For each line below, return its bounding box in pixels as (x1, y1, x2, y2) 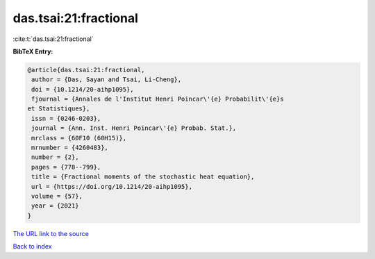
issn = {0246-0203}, (31, 115, 101, 122)
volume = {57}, (31, 192, 83, 200)
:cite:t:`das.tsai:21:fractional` (12, 35, 94, 43)
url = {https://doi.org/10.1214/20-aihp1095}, (31, 183, 192, 190)
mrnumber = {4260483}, (31, 144, 109, 152)
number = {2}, (31, 153, 79, 161)
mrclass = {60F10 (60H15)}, (31, 134, 127, 142)
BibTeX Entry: (12, 47, 53, 56)
